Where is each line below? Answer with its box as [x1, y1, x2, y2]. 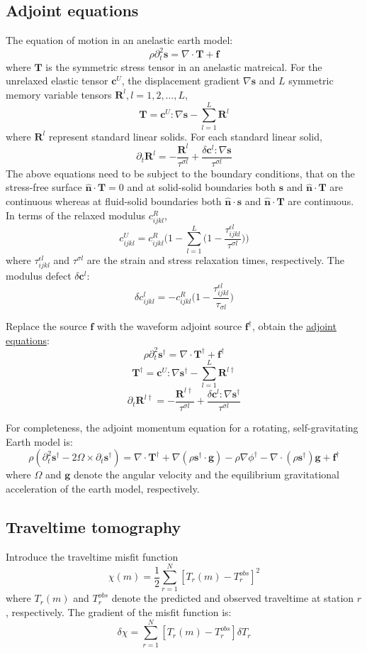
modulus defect [6, 268, 72, 282]
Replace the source [6, 319, 87, 334]
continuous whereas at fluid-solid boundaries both [6, 194, 222, 208]
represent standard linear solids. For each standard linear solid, [48, 128, 322, 143]
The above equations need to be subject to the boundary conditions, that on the [6, 165, 355, 180]
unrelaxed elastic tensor [6, 73, 108, 88]
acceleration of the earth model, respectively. [6, 481, 200, 495]
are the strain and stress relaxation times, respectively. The [86, 252, 344, 267]
